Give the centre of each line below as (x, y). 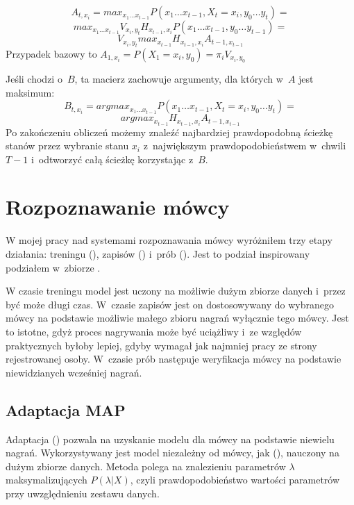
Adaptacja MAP (66, 409)
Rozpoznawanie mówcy (118, 207)
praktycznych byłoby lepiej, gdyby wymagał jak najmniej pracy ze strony (161, 345)
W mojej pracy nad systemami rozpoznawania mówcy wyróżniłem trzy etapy (169, 240)
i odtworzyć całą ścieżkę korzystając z (112, 159)
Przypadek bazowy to (51, 53)
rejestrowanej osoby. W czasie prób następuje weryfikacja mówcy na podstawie (174, 359)
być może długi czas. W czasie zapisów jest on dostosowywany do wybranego (170, 304)
